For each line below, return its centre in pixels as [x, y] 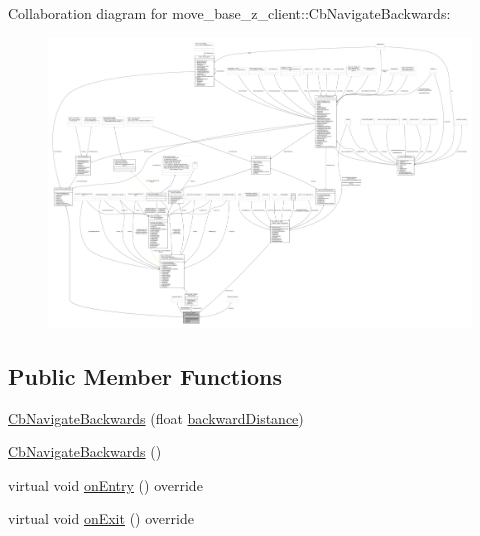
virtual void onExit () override [101, 518]
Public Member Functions [145, 375]
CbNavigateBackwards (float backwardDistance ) [156, 417]
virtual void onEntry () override [105, 484]
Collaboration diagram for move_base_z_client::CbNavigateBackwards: [229, 13]
